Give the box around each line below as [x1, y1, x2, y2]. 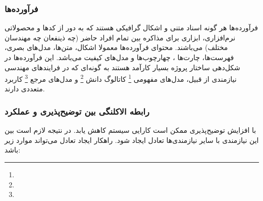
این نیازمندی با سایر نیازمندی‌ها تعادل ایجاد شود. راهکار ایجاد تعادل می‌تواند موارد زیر [5, 134, 259, 145]
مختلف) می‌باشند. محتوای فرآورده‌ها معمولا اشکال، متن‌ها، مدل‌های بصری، [5, 42, 228, 53]
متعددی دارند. [5, 83, 45, 94]
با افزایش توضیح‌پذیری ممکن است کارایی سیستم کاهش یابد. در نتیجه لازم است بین [5, 125, 256, 135]
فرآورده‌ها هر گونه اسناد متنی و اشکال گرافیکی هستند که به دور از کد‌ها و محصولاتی [5, 22, 258, 33]
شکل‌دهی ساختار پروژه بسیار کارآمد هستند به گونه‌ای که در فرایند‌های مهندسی [5, 62, 240, 72]
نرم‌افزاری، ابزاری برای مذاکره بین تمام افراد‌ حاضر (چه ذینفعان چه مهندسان [5, 32, 236, 42]
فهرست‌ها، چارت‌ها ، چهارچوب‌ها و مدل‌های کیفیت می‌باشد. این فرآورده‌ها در [5, 52, 234, 62]
